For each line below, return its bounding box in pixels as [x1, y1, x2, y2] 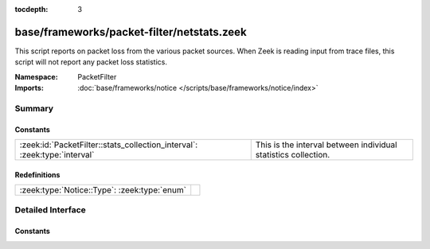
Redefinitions [14, 169, 61, 179]
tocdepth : [14, 5, 49, 14]
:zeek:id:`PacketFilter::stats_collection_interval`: [19, 139, 198, 150]
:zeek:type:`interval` [19, 150, 95, 161]
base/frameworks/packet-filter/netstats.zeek [14, 25, 247, 39]
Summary [14, 103, 54, 114]
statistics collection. [255, 150, 330, 161]
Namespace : [14, 72, 59, 81]
